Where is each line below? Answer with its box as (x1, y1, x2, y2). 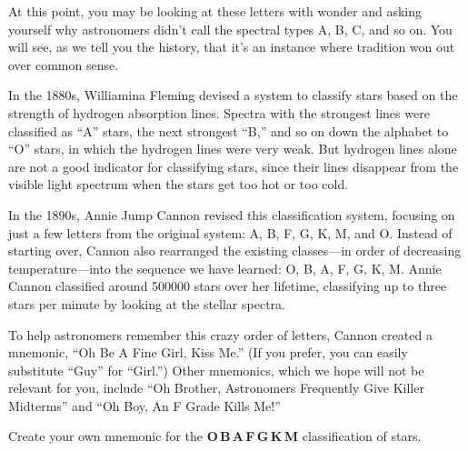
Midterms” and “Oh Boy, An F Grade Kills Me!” (8, 396, 281, 415)
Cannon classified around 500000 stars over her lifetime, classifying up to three (8, 276, 447, 296)
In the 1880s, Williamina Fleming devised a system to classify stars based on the (8, 85, 458, 105)
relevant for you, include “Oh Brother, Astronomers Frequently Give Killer (8, 378, 424, 397)
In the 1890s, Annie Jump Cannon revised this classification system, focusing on (8, 205, 455, 224)
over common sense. (8, 55, 119, 74)
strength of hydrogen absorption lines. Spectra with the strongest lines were (8, 103, 430, 122)
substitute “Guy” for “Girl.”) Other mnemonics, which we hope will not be (8, 360, 424, 379)
